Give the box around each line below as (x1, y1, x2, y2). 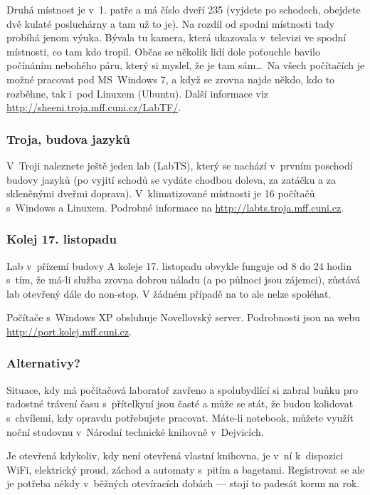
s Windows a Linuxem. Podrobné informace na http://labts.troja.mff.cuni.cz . (6, 199, 344, 214)
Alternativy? (6, 354, 80, 372)
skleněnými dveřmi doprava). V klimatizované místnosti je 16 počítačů (6, 186, 315, 201)
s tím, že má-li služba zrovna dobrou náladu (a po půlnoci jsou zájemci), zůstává (6, 272, 360, 287)
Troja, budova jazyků (6, 130, 130, 147)
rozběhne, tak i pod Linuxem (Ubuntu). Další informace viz (6, 85, 269, 100)
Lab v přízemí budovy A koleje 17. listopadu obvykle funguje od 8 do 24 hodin (6, 258, 351, 273)
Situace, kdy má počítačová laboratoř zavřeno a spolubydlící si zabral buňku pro (6, 382, 358, 397)
